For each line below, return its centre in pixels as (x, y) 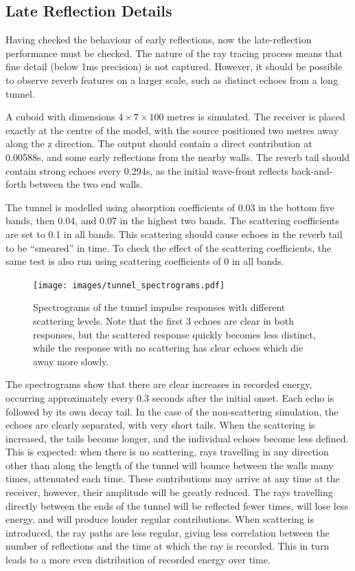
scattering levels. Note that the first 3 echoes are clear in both (163, 320)
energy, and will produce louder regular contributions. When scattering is (160, 519)
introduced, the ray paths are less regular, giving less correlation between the (168, 532)
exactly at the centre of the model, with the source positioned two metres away (172, 130)
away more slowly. (71, 361)
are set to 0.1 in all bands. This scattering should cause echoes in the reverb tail (174, 234)
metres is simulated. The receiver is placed (256, 117)
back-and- (312, 170)
